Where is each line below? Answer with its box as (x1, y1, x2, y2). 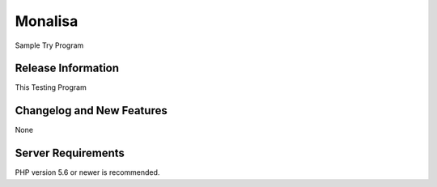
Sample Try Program (15, 40, 84, 50)
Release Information (15, 62, 120, 75)
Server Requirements (15, 147, 125, 160)
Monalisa (15, 12, 78, 30)
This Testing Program (15, 83, 87, 92)
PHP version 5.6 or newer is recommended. (15, 168, 160, 177)
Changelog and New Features (15, 104, 168, 117)
